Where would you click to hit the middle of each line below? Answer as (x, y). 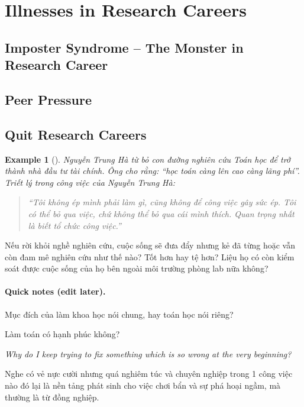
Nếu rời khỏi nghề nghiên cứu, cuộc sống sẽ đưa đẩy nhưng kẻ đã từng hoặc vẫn (150, 245)
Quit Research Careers (76, 134)
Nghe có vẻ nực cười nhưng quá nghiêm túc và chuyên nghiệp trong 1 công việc (149, 374)
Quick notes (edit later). (55, 291)
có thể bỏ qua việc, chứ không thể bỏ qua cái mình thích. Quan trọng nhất (161, 213)
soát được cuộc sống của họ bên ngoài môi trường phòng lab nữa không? (137, 268)
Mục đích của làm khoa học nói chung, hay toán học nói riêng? (119, 314)
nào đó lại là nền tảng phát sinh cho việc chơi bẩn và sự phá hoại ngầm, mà (143, 385)
